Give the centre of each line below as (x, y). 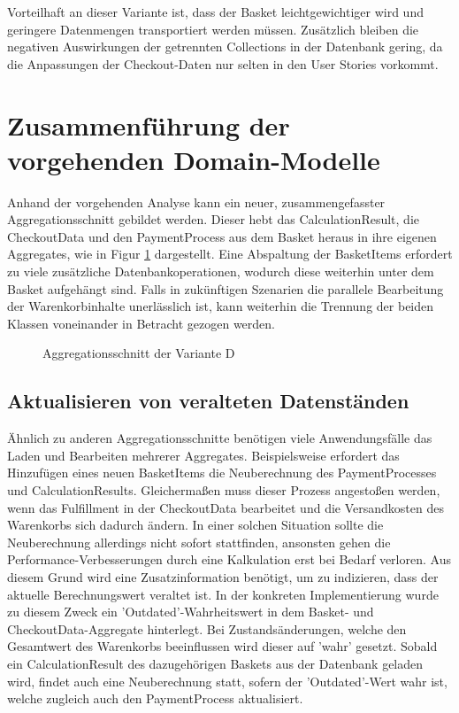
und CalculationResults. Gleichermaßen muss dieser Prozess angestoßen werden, (224, 490)
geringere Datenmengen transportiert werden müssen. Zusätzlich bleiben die (213, 29)
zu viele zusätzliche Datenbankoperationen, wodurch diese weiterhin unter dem (221, 271)
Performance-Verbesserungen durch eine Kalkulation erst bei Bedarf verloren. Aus (229, 559)
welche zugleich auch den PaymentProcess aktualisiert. (155, 698)
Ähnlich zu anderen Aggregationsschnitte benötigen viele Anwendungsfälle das (220, 438)
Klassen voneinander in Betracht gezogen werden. (142, 323)
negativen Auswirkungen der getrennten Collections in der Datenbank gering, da (225, 46)
